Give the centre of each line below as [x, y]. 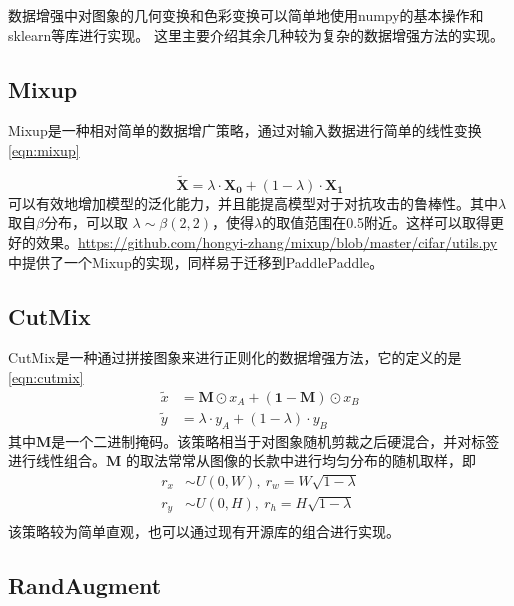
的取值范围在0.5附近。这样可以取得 [376, 222]
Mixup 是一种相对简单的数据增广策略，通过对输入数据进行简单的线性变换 [245, 130]
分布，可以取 [85, 222]
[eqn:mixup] [44, 149]
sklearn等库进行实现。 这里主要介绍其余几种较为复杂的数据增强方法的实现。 [256, 34]
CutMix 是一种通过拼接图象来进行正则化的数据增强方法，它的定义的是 [235, 357]
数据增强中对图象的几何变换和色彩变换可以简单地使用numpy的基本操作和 [246, 15]
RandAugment [85, 585]
